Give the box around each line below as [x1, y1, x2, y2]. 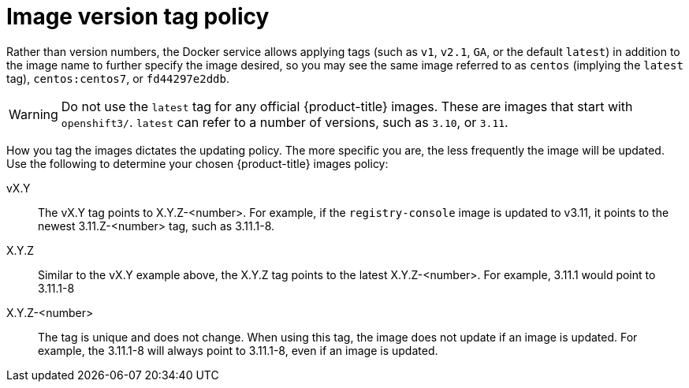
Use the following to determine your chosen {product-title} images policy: [6, 156, 389, 170]
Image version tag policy [6, 3, 270, 30]
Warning [9, 106, 58, 122]
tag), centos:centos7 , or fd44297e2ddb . [6, 71, 229, 85]
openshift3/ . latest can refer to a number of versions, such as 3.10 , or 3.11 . [61, 114, 508, 130]
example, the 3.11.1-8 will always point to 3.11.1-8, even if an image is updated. [38, 343, 438, 357]
